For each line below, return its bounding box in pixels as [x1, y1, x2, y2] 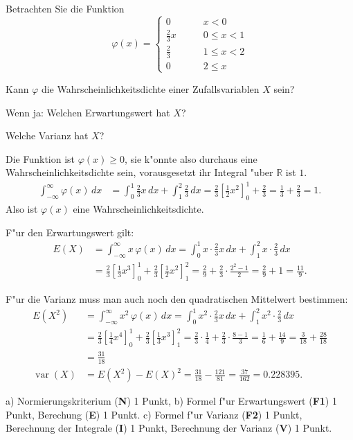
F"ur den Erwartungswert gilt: [6, 225, 134, 239]
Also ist [6, 202, 38, 216]
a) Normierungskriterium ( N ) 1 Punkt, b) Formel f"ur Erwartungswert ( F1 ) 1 [6, 394, 337, 408]
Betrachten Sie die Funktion [6, 1, 125, 15]
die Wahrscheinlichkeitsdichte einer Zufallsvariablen [41, 81, 260, 96]
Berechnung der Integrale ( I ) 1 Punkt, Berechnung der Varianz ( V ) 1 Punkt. [6, 421, 332, 435]
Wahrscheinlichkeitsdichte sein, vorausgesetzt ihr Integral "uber [6, 165, 273, 179]
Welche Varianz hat [6, 128, 89, 143]
